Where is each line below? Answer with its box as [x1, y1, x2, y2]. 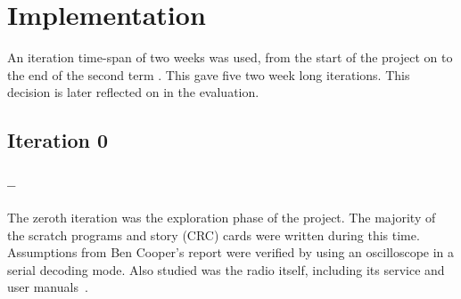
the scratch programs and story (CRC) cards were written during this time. [7, 225, 420, 244]
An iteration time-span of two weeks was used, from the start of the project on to [7, 48, 453, 67]
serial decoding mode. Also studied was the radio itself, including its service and [7, 260, 445, 279]
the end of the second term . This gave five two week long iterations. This [7, 65, 410, 84]
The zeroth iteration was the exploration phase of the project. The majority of [7, 207, 436, 226]
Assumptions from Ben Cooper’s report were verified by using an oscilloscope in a [7, 243, 455, 262]
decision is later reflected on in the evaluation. [7, 83, 259, 101]
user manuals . [7, 278, 88, 296]
